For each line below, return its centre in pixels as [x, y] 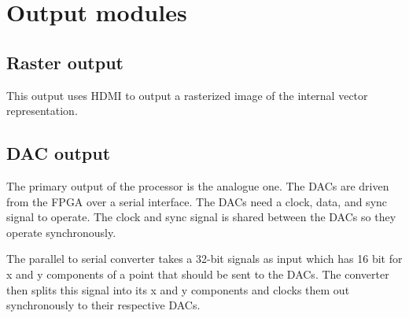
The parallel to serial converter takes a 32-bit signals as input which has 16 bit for [204, 259]
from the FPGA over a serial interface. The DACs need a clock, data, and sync [197, 201]
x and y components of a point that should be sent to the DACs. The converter [198, 274]
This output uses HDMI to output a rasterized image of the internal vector [187, 95]
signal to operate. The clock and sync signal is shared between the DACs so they [201, 217]
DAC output [59, 153]
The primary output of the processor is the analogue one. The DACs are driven [198, 185]
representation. [42, 111]
